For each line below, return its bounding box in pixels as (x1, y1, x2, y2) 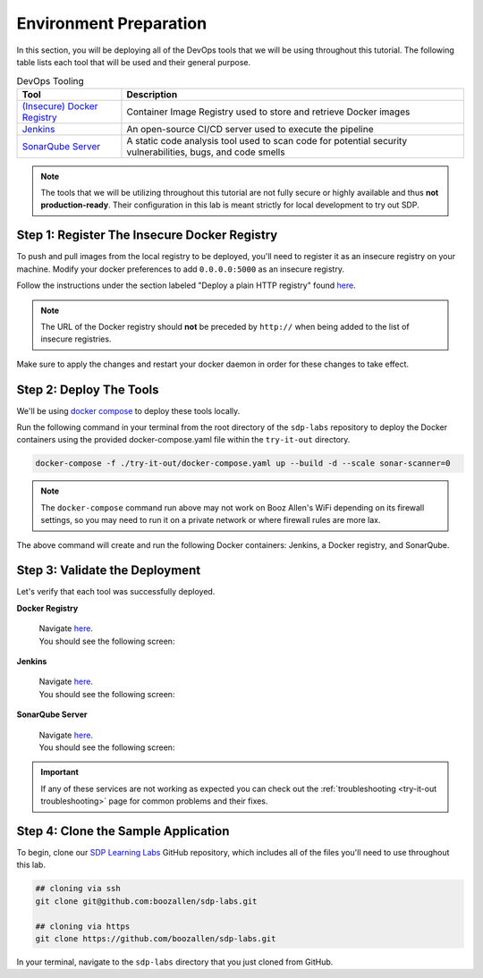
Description (126, 88, 178, 100)
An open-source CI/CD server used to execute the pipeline (126, 122, 374, 135)
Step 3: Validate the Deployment (16, 563, 201, 578)
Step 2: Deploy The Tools (16, 382, 160, 397)
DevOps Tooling (16, 74, 84, 87)
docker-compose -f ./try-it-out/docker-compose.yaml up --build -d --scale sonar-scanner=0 (35, 459, 451, 468)
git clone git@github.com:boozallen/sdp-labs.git (35, 896, 258, 906)
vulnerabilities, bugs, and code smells (126, 146, 285, 158)
